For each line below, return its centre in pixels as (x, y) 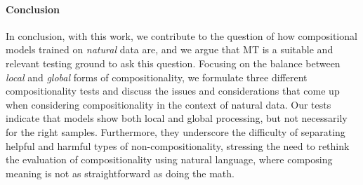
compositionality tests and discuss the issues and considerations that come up (173, 91)
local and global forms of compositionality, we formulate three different (157, 77)
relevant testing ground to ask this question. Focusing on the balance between (173, 63)
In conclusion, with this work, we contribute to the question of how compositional (181, 35)
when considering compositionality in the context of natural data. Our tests (169, 104)
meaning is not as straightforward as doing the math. (120, 173)
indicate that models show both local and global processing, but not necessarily (177, 118)
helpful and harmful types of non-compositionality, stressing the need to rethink (178, 145)
